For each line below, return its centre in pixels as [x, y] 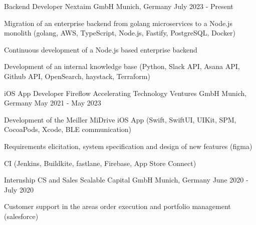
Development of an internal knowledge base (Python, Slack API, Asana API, [122, 66]
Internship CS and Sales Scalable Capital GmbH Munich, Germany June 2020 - [126, 180]
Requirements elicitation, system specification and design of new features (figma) [128, 146]
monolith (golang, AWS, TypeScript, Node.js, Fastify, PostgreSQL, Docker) [120, 33]
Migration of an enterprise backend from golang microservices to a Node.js [118, 23]
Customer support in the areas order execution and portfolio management [117, 206]
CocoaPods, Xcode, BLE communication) [68, 129]
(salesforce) [21, 216]
